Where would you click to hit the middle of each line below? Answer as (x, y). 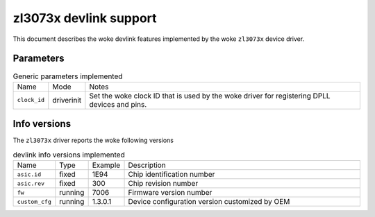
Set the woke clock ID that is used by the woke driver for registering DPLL (210, 96)
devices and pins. (118, 104)
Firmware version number (170, 193)
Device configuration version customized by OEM (209, 202)
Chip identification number (172, 175)
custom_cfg (34, 201)
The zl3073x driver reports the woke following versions (93, 140)
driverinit (67, 100)
